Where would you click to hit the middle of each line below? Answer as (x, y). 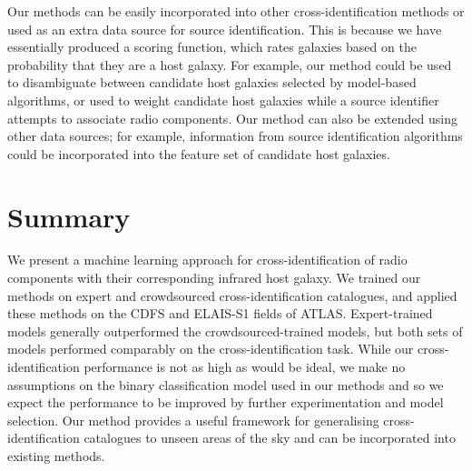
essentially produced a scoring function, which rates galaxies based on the (212, 47)
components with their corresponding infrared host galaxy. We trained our (214, 278)
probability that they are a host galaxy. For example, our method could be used (230, 64)
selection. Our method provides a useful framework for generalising (193, 420)
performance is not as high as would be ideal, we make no (245, 367)
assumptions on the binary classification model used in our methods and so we (226, 384)
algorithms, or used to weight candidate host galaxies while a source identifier (223, 100)
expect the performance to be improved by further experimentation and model (226, 402)
